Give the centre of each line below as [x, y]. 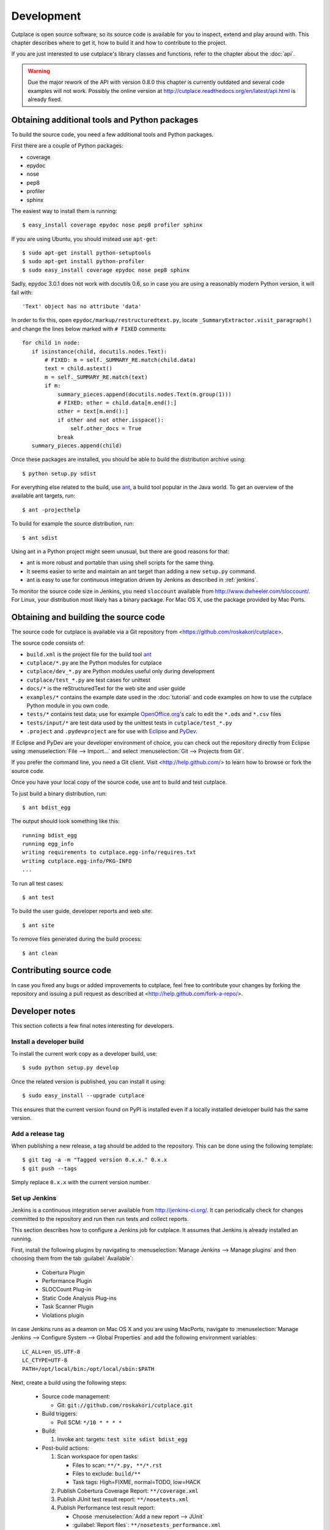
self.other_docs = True [106, 429]
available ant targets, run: [43, 496]
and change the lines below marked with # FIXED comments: [89, 329]
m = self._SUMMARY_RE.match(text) [96, 377]
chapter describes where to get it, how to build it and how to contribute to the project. [119, 42]
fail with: [22, 292]
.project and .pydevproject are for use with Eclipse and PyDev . [112, 731]
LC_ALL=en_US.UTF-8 [51, 1352]
